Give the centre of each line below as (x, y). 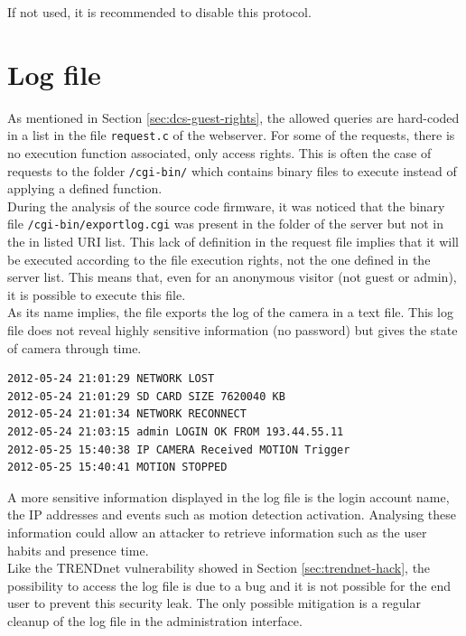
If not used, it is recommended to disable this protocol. (159, 12)
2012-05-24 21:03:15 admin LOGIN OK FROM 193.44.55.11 (176, 432)
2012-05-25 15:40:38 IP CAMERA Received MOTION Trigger (179, 449)
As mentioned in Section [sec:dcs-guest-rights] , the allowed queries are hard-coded (233, 117)
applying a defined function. (85, 188)
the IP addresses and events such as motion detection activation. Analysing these (232, 514)
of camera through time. (75, 347)
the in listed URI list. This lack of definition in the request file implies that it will (233, 242)
